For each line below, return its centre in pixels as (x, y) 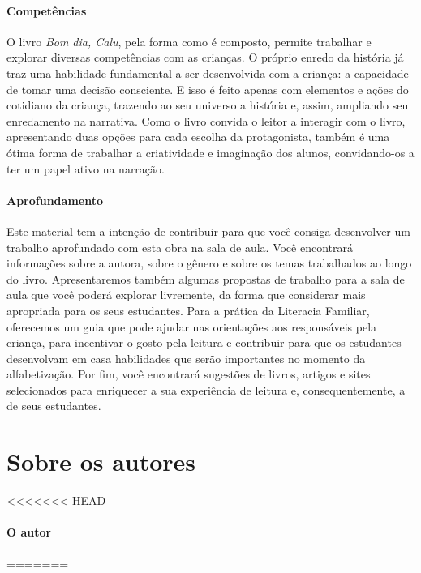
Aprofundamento (55, 200)
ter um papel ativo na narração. (86, 168)
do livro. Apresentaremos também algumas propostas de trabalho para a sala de (206, 278)
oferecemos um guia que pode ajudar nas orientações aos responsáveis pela (192, 326)
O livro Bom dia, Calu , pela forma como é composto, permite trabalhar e (189, 41)
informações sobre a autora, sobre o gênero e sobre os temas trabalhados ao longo (209, 263)
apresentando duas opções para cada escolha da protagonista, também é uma (198, 137)
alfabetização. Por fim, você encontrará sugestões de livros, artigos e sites (189, 374)
